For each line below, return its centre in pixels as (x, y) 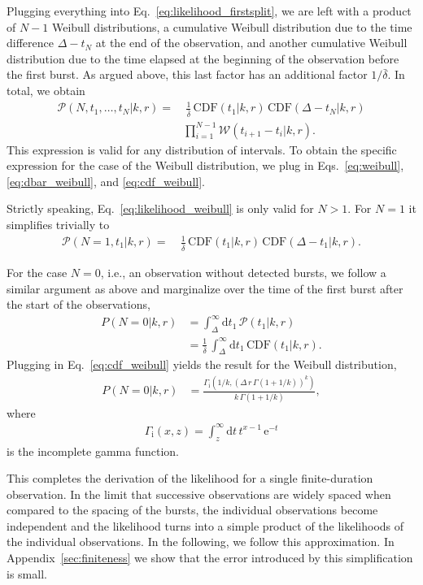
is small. (27, 573)
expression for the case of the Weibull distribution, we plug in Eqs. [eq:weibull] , (205, 165)
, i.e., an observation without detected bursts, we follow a (243, 272)
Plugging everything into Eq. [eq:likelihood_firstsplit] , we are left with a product (209, 11)
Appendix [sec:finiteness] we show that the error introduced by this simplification (210, 558)
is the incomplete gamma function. (93, 451)
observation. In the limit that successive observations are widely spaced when (199, 494)
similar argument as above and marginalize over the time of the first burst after (205, 288)
